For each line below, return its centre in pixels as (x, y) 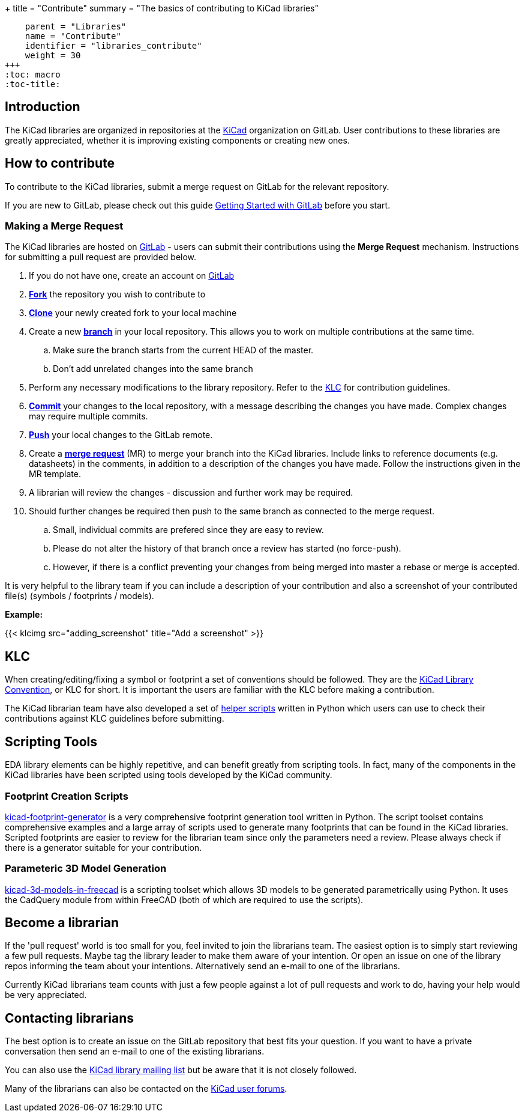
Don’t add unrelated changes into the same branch (153, 369)
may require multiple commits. (88, 416)
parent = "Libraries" (76, 26)
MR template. (55, 474)
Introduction (43, 107)
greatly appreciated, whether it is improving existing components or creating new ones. (177, 140)
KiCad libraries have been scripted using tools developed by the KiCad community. (169, 775)
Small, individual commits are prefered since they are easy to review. (188, 530)
